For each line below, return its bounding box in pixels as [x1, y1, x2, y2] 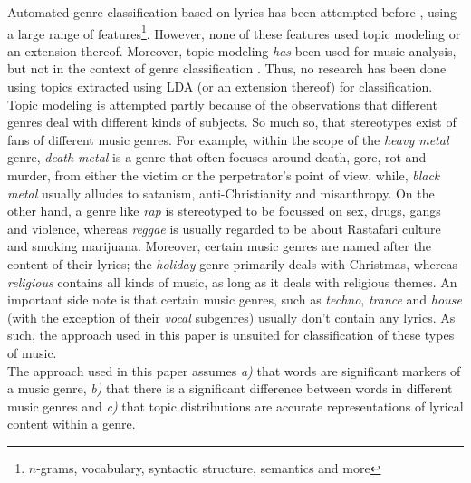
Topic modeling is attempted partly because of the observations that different [7, 94, 437, 113]
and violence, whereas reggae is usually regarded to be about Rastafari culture [7, 218, 441, 237]
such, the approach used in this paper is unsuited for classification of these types [7, 325, 455, 344]
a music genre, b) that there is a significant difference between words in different [7, 379, 453, 398]
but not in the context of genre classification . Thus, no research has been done [7, 59, 447, 78]
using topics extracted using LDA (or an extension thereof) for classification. [7, 77, 433, 96]
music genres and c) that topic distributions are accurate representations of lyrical [7, 396, 464, 415]
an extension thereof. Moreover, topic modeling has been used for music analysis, [7, 41, 457, 60]
